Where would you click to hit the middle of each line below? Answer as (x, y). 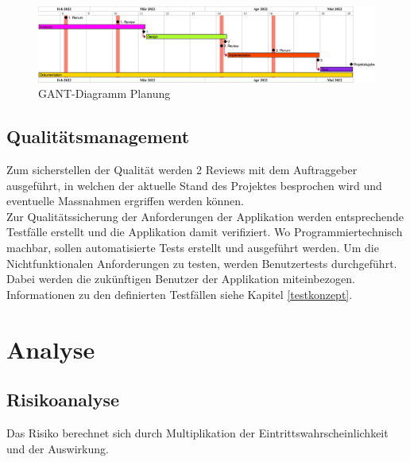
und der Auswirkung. (58, 448)
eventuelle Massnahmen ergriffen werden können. (125, 201)
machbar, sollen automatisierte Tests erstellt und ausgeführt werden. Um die (193, 247)
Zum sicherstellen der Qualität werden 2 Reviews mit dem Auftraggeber (182, 170)
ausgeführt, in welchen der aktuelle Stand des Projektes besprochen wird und (194, 185)
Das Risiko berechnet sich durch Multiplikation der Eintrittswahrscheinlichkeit (197, 432)
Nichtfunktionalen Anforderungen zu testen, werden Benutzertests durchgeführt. (202, 263)
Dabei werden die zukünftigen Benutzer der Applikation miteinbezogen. (181, 279)
